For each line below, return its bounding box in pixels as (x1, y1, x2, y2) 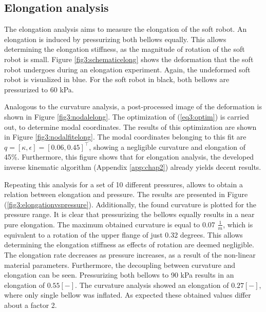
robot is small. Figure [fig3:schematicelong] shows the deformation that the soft (4, 53, 254, 64)
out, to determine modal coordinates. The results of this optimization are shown (4, 121, 257, 132)
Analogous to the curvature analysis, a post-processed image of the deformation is (4, 101, 262, 112)
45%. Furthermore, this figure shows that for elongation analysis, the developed (4, 151, 254, 162)
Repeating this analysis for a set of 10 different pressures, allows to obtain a (4, 179, 243, 189)
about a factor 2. (4, 299, 57, 310)
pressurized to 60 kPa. (4, 84, 74, 94)
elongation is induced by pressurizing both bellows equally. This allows (4, 33, 226, 44)
